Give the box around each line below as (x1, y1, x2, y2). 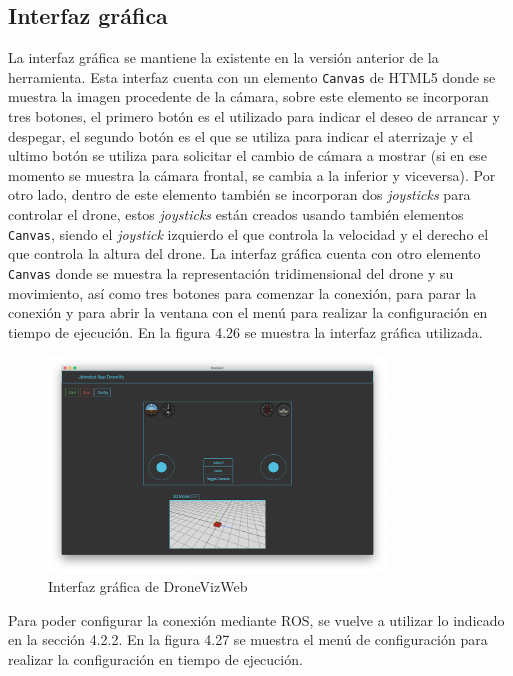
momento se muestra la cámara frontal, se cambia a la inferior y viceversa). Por (8, 164, 496, 185)
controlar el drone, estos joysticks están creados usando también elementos (8, 204, 464, 225)
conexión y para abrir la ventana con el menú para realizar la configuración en (8, 302, 488, 323)
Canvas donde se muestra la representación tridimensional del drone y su (8, 262, 454, 283)
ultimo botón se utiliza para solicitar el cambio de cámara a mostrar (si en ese (8, 145, 487, 166)
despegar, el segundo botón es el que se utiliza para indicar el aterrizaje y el (8, 125, 473, 146)
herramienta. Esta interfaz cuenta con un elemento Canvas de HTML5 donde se (8, 66, 496, 87)
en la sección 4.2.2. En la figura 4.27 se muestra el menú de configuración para (8, 629, 488, 650)
